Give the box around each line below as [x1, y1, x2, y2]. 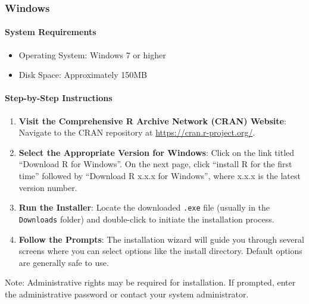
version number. [18, 181, 77, 193]
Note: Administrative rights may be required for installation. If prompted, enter [5, 276, 296, 289]
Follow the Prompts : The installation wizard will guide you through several [18, 233, 304, 245]
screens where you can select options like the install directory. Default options [18, 245, 302, 257]
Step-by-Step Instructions [5, 92, 113, 104]
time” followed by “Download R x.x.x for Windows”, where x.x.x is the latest [18, 170, 301, 181]
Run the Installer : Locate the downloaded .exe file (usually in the [18, 201, 270, 214]
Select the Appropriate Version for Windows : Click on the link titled [18, 146, 295, 158]
